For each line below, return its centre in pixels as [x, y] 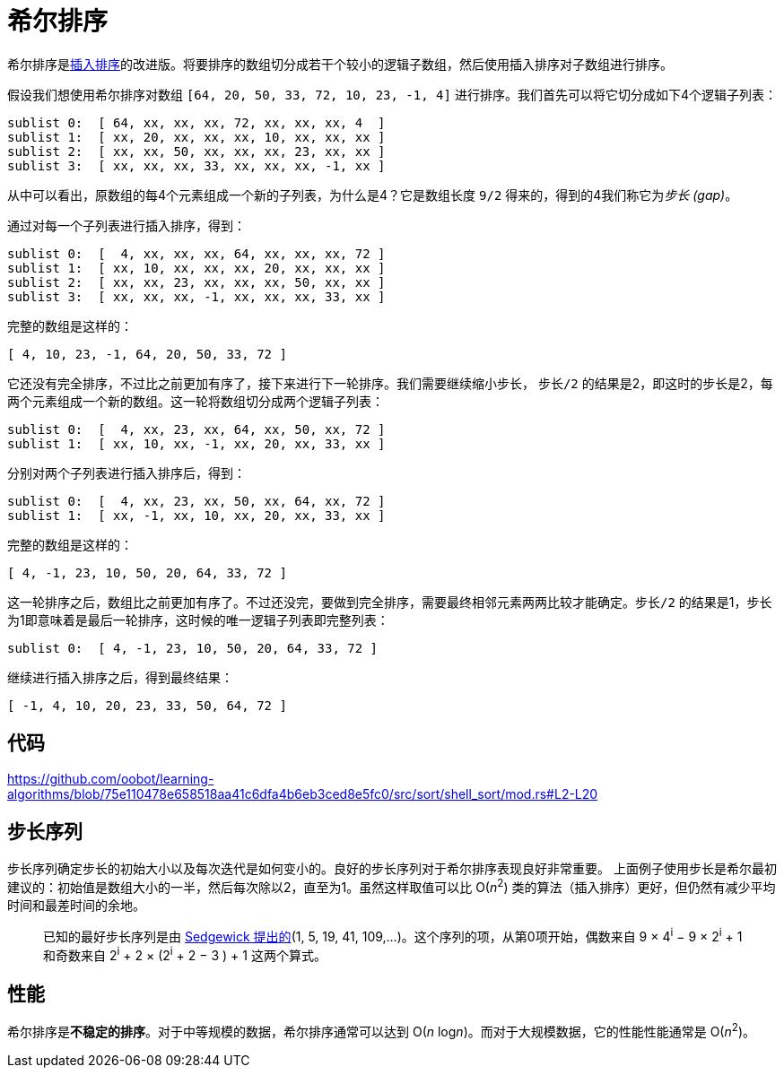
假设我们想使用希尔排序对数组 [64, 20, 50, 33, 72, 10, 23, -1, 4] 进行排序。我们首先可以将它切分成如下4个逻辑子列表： [392, 94]
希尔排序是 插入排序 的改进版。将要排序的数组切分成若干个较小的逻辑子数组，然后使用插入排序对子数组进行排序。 [340, 64]
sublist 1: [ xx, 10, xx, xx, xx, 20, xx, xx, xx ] [196, 268]
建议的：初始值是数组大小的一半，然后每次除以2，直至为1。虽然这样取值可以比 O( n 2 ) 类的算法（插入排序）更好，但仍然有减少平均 [392, 886]
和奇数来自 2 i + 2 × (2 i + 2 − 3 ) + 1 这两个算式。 [185, 954]
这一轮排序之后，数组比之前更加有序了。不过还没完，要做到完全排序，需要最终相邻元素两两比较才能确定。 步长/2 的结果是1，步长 [390, 602]
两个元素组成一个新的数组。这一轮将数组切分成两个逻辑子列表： [196, 401]
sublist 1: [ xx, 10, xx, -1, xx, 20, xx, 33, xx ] [196, 443]
